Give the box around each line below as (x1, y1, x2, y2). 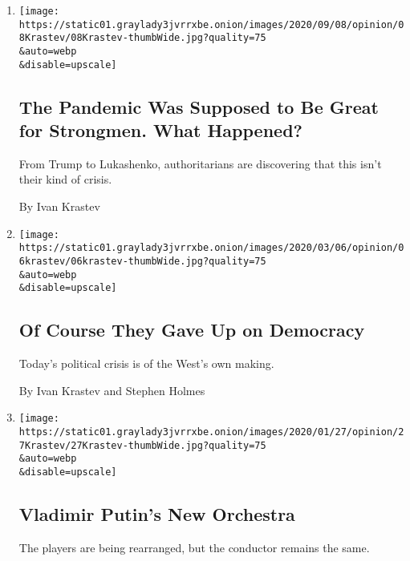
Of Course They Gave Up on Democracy (18, 317, 365, 342)
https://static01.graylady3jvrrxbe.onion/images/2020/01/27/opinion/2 (18, 426, 404, 438)
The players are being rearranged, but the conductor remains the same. (18, 539, 370, 555)
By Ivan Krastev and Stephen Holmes (18, 381, 205, 398)
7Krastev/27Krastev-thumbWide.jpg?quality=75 (18, 439, 266, 451)
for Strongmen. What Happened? (18, 118, 302, 143)
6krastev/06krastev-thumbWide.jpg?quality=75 (18, 255, 266, 267)
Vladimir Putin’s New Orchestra (18, 502, 295, 526)
